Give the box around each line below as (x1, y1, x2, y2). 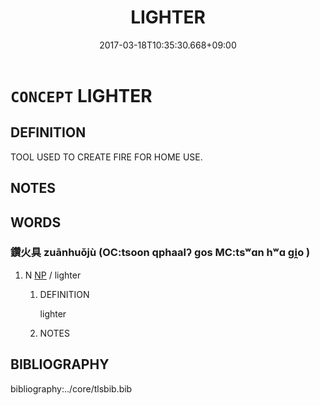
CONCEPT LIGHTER (10, 84, 153, 107)
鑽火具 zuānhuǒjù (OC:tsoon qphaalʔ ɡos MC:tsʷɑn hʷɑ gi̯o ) (10, 246, 311, 260)
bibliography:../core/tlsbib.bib (10, 382, 133, 395)
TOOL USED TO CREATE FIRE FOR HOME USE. (10, 151, 203, 163)
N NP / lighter (24, 269, 82, 281)
